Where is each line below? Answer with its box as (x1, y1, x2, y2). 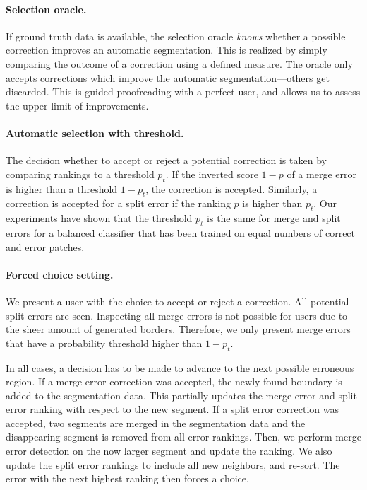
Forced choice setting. (6, 267, 114, 281)
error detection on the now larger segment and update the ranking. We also (6, 443, 332, 458)
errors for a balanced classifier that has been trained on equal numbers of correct (6, 225, 356, 240)
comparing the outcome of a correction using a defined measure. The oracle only (6, 56, 353, 71)
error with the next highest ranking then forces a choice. (6, 471, 249, 486)
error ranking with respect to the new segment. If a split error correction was (6, 402, 339, 416)
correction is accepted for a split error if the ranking (6, 196, 231, 211)
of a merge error (287, 166, 356, 181)
